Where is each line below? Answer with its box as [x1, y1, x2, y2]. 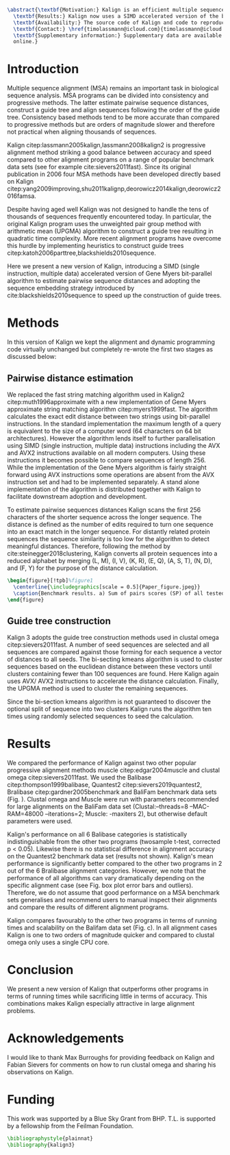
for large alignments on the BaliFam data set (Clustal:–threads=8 [7, 802, 188, 811]
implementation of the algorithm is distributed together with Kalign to [7, 485, 201, 493]
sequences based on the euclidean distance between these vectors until [7, 662, 212, 671]
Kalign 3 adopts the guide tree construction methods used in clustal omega [7, 634, 219, 642]
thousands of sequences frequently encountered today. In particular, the [7, 212, 212, 221]
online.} [13, 38, 38, 45]
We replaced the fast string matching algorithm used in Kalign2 [7, 390, 185, 399]
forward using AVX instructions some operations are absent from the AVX [7, 470, 215, 479]
